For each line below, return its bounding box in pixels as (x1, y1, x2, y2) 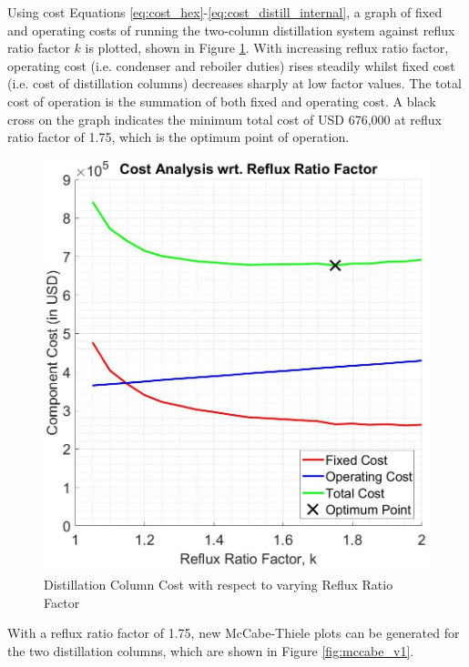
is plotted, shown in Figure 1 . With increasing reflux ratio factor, (85, 38, 449, 57)
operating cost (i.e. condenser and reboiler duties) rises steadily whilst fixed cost (7, 56, 455, 75)
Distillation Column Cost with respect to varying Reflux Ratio (44, 575, 393, 594)
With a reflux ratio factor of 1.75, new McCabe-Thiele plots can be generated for (7, 623, 460, 642)
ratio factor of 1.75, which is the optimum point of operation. (7, 127, 350, 147)
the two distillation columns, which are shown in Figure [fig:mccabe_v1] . (7, 641, 414, 660)
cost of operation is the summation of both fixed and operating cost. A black (7, 91, 436, 110)
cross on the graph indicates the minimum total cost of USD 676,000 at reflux (7, 109, 442, 128)
